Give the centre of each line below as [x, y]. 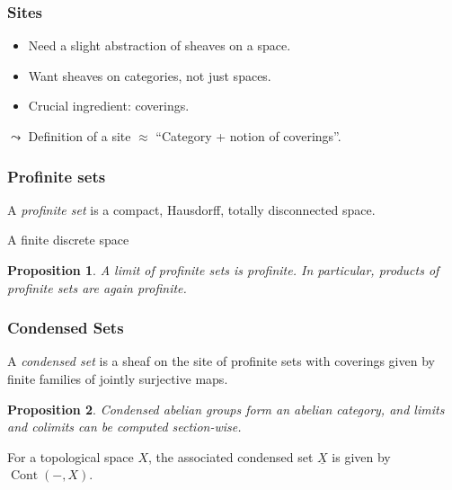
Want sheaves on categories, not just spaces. [150, 75]
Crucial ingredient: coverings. [109, 106]
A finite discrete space [68, 240]
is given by [361, 456]
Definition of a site [80, 136]
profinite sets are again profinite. [97, 287]
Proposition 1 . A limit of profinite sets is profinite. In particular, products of [223, 270]
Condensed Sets [66, 328]
